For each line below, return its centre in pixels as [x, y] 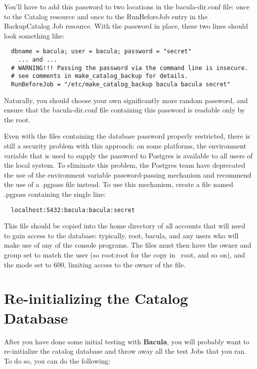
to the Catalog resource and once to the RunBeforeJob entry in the [106, 16]
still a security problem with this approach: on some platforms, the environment [125, 146]
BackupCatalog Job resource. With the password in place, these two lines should [126, 26]
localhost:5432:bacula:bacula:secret [73, 210]
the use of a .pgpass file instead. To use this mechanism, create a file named [119, 184]
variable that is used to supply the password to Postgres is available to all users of [128, 155]
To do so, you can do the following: [57, 360]
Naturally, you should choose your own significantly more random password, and [126, 100]
